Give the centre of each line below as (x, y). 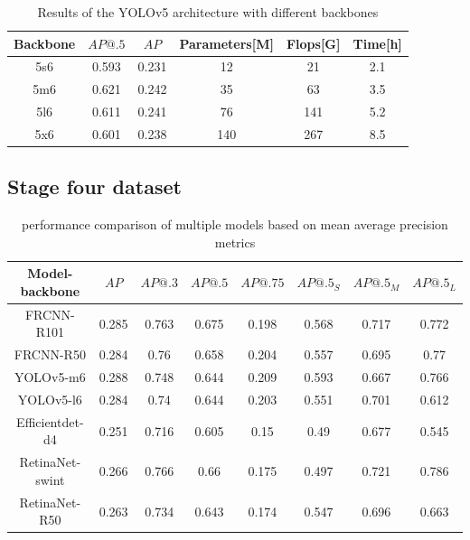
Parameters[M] (226, 43)
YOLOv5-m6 (50, 377)
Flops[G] (313, 43)
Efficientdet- (50, 421)
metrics (235, 242)
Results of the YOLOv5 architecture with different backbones (208, 12)
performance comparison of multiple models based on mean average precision (235, 224)
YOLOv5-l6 (50, 400)
